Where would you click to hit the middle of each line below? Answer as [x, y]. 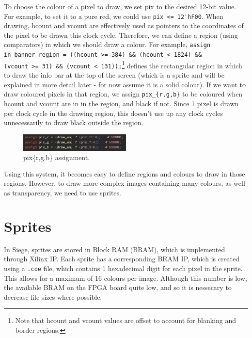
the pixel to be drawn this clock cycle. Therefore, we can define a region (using [121, 35]
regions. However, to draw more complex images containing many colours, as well [125, 183]
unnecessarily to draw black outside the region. [74, 122]
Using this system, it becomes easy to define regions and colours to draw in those [125, 173]
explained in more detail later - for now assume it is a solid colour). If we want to [125, 84]
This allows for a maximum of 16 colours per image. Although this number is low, [126, 278]
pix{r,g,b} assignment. [57, 157]
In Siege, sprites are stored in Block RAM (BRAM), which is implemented [115, 249]
